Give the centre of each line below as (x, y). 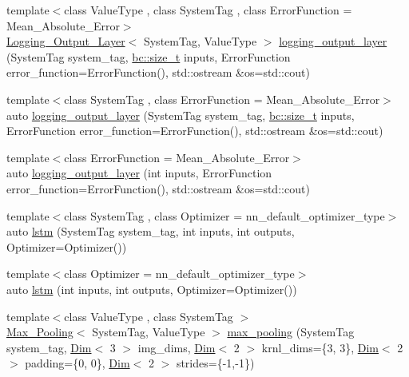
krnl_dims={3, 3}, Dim (320, 347)
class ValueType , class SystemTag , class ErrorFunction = (208, 10)
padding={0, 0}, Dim (77, 363)
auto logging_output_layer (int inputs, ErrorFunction (139, 173)
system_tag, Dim (49, 347)
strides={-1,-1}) (215, 363)
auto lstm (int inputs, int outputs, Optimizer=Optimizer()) (152, 289)
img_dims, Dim (177, 347)
